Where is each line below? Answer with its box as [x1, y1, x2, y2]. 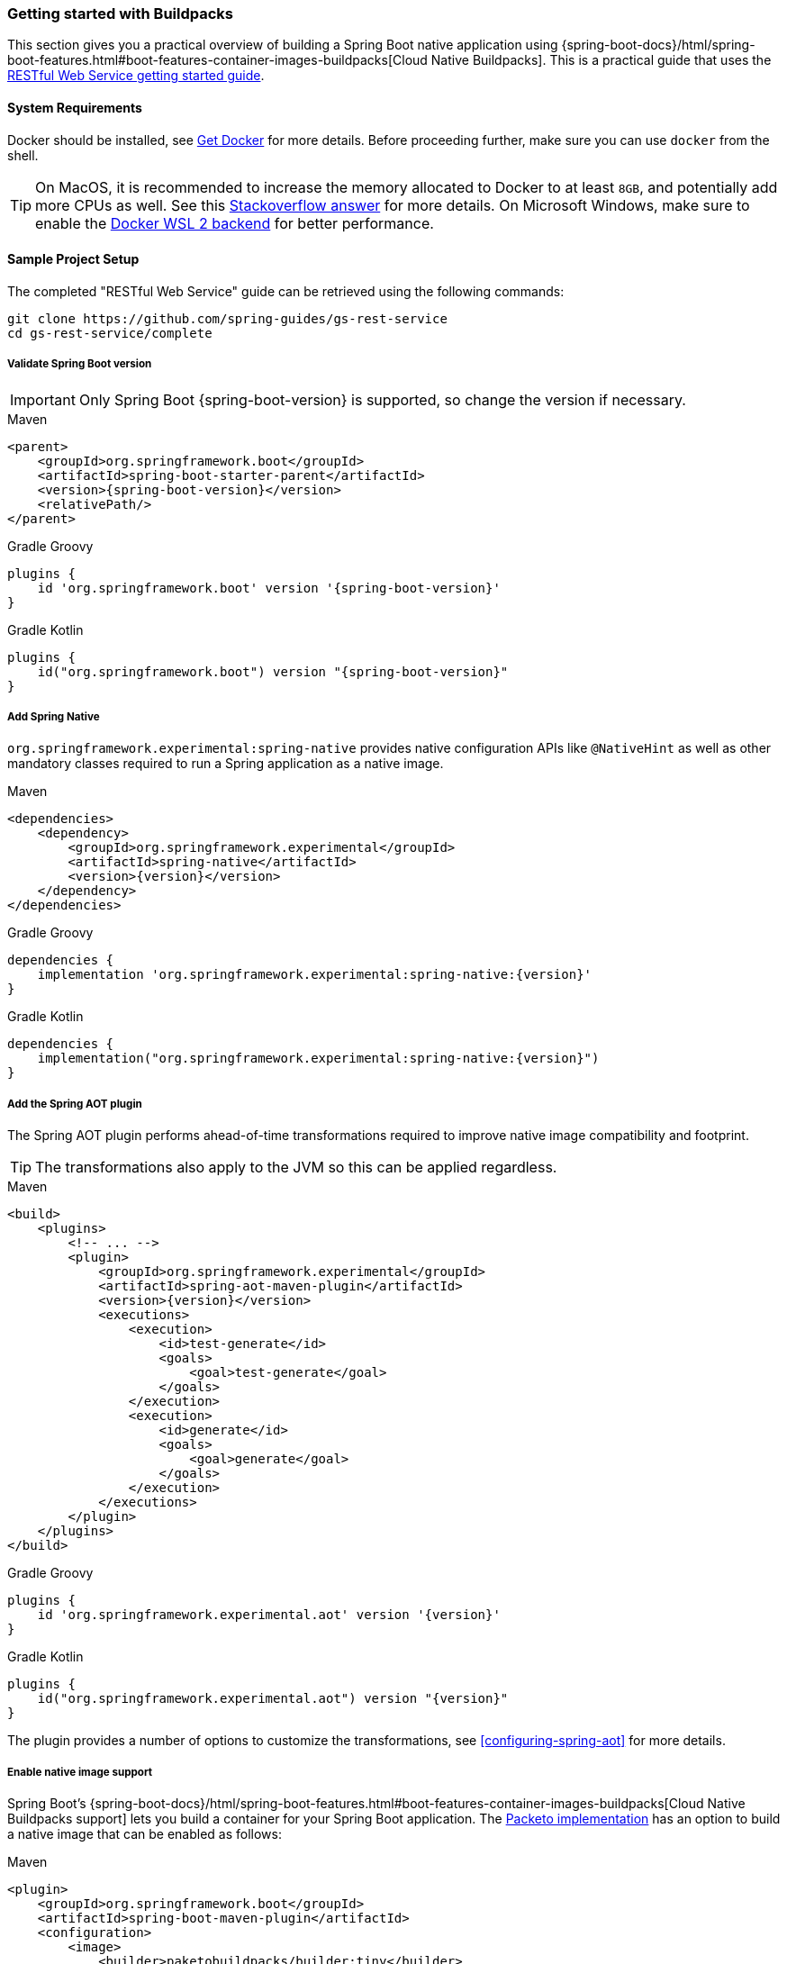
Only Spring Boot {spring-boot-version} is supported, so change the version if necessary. [78, 390, 686, 409]
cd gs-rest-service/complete [7, 325, 213, 340]
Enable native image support [7, 1765, 153, 1778]
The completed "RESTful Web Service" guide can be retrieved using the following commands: [7, 283, 565, 299]
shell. [7, 147, 39, 163]
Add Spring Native [7, 710, 100, 723]
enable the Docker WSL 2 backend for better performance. [35, 213, 434, 232]
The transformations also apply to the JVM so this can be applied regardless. [35, 1158, 557, 1177]
